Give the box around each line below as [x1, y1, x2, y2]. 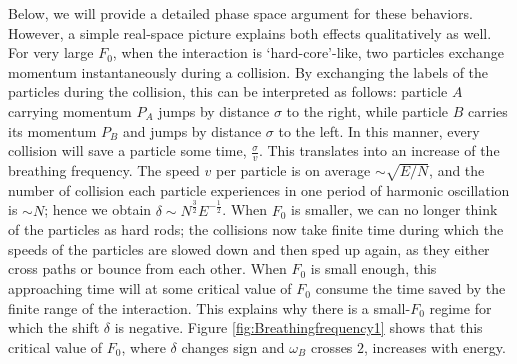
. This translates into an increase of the [258, 140, 500, 161]
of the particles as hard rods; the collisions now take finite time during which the [8, 219, 504, 240]
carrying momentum [8, 100, 132, 121]
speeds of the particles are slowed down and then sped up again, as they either [8, 238, 490, 259]
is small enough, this [310, 258, 437, 279]
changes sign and [181, 336, 285, 357]
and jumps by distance [122, 120, 262, 141]
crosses [310, 336, 353, 357]
